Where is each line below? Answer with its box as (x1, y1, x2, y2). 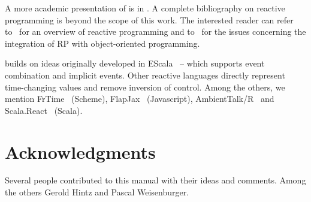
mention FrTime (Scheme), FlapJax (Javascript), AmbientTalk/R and (5, 92, 274, 105)
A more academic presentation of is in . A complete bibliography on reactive (5, 2, 285, 14)
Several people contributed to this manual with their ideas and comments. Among (5, 174, 306, 186)
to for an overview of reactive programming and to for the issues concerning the (5, 25, 306, 38)
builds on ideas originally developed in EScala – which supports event (5, 57, 265, 70)
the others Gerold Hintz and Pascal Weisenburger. (5, 186, 189, 198)
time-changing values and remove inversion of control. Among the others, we (5, 80, 285, 93)
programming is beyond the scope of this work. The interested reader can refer (5, 13, 294, 26)
